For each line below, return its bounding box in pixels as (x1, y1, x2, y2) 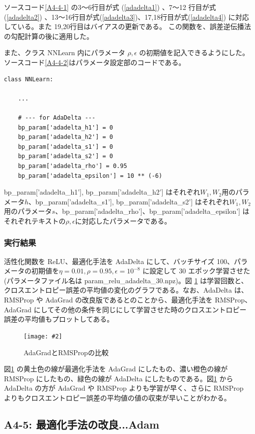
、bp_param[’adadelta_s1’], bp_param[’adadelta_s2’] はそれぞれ (28, 196, 229, 206)
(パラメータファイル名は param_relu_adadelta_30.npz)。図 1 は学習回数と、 (4, 275, 248, 285)
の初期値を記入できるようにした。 (139, 47, 250, 58)
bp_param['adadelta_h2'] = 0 (18, 134, 113, 141)
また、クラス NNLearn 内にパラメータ (4, 47, 125, 58)
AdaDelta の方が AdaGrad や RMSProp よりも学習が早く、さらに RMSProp (4, 383, 244, 393)
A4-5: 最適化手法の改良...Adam (4, 416, 160, 432)
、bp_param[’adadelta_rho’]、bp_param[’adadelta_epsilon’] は (55, 206, 250, 216)
